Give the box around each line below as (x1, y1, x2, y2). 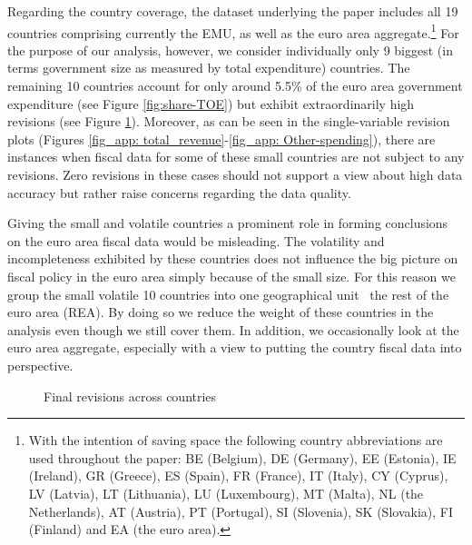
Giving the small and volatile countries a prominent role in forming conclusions (7, 213, 448, 233)
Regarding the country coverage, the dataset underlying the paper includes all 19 (7, 2, 458, 20)
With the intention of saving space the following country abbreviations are (28, 431, 443, 450)
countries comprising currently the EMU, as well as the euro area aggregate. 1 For (7, 20, 459, 42)
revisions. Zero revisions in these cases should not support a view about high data (7, 165, 463, 183)
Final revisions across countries (44, 386, 217, 405)
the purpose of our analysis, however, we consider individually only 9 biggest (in (7, 40, 453, 59)
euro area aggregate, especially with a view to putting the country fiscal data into (7, 338, 462, 357)
